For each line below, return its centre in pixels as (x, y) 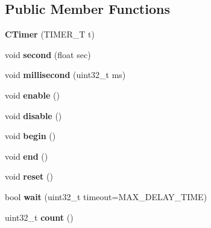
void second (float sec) (48, 54)
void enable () (32, 95)
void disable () (33, 115)
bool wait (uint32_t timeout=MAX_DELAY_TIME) (106, 196)
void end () (27, 156)
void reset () (29, 176)
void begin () (30, 136)
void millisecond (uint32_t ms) (65, 75)
